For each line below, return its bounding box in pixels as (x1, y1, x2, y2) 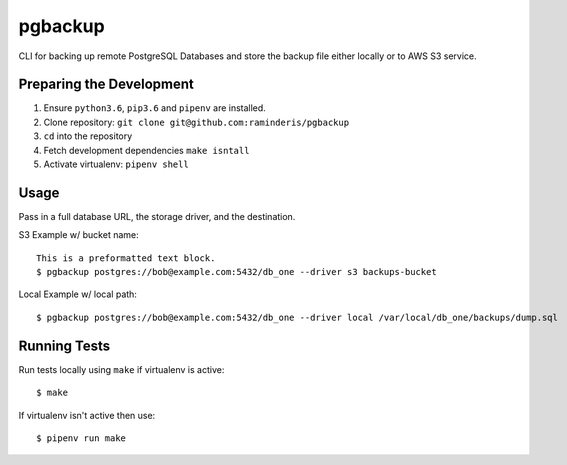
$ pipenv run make (36, 432, 127, 444)
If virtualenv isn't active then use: (18, 409, 156, 421)
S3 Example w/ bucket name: (18, 229, 139, 241)
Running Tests (18, 337, 110, 354)
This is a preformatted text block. (36, 252, 216, 264)
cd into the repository (43, 130, 133, 142)
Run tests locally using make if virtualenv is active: (18, 363, 225, 375)
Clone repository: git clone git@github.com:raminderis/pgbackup (43, 116, 350, 128)
